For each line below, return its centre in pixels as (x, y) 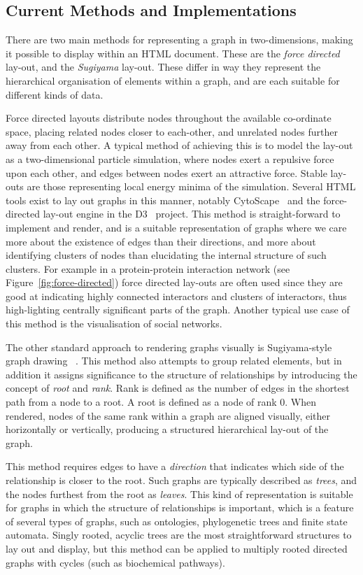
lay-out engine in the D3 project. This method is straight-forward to (192, 214)
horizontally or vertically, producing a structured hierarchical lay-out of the (167, 429)
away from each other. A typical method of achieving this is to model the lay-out (179, 145)
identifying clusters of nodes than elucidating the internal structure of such (166, 255)
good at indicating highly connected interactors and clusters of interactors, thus (176, 296)
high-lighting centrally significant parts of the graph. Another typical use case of (178, 310)
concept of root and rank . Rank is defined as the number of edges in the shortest (178, 388)
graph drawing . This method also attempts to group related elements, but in (174, 361)
